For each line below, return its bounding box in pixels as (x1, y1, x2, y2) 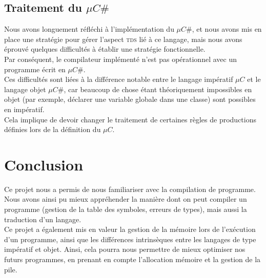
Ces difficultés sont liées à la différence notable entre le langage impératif (4, 74, 233, 84)
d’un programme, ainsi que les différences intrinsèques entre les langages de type (4, 233, 256, 244)
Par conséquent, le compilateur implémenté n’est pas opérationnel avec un (4, 53, 237, 64)
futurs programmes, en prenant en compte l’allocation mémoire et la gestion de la (4, 254, 261, 265)
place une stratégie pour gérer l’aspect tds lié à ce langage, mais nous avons (4, 33, 242, 44)
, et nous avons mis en (192, 24, 262, 34)
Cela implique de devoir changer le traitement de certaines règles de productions (4, 114, 256, 124)
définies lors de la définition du (4, 124, 101, 135)
